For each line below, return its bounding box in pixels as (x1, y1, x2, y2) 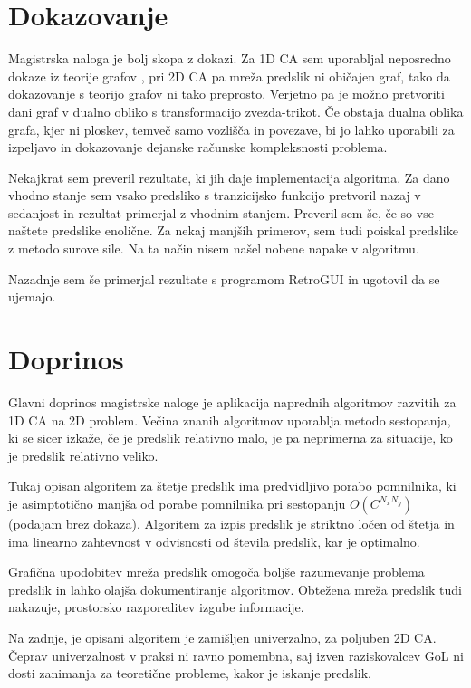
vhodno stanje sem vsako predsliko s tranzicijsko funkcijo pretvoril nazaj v (8, 186, 421, 205)
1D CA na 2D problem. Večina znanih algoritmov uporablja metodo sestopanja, (8, 410, 451, 429)
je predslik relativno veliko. (8, 445, 159, 464)
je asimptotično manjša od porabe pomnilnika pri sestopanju (8, 493, 346, 512)
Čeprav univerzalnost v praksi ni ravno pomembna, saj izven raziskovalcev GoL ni (8, 645, 464, 664)
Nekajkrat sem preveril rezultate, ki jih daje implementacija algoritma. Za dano (8, 167, 450, 186)
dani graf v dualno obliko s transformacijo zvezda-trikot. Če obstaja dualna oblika (8, 101, 464, 120)
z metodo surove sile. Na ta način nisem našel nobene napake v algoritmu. (8, 239, 419, 258)
